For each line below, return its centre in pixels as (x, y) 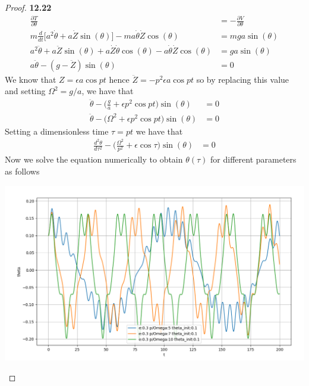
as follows (22, 171)
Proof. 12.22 (28, 7)
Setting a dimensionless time (57, 131)
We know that (31, 79)
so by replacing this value (243, 79)
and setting (25, 91)
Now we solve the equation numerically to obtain (94, 159)
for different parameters (253, 159)
